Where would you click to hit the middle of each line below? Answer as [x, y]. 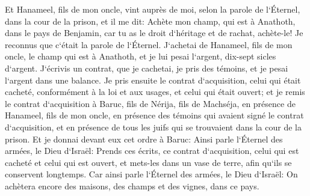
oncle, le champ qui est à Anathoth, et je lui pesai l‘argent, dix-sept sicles [141, 56]
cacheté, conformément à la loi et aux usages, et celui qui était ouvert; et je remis [155, 92]
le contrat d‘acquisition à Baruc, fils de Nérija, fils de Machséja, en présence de [150, 103]
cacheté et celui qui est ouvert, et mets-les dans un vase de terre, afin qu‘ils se [148, 162]
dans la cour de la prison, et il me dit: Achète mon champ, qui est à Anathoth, [150, 21]
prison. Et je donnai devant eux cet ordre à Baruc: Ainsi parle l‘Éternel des [144, 139]
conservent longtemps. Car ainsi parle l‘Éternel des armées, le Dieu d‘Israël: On [151, 174]
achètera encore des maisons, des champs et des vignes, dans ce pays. [132, 185]
